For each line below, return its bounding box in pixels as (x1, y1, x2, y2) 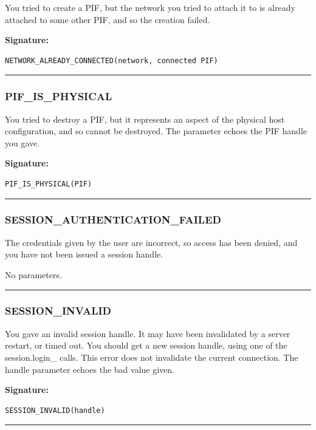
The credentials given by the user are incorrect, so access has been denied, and (5, 236, 298, 248)
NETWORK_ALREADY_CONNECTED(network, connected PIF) (5, 56, 218, 65)
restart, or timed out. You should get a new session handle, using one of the (5, 339, 287, 352)
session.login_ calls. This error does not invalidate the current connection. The (5, 350, 298, 363)
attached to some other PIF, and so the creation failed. (5, 13, 210, 26)
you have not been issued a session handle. (5, 248, 163, 261)
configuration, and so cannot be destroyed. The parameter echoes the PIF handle (5, 125, 307, 137)
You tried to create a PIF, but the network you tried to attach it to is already (5, 1, 295, 13)
